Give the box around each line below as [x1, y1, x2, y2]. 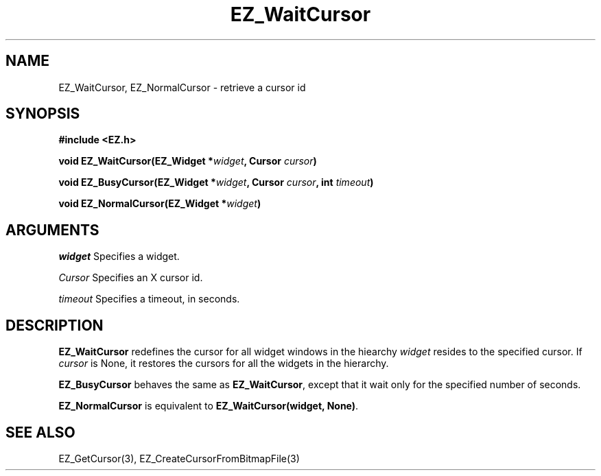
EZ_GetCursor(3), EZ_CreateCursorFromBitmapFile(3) [58, 452, 300, 464]
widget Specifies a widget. [58, 250, 180, 263]
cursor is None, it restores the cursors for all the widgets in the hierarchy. [58, 357, 389, 370]
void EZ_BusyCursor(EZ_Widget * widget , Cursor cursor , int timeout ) [58, 176, 374, 189]
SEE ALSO [5, 423, 75, 441]
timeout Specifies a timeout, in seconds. [58, 293, 240, 305]
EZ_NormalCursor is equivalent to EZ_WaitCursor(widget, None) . [58, 400, 359, 412]
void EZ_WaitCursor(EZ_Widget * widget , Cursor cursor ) [58, 155, 317, 167]
